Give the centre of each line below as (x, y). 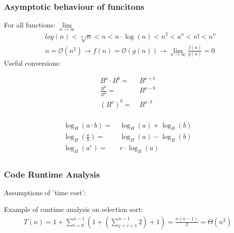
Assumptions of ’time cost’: (45, 193)
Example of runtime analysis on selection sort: (73, 209)
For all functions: (30, 25)
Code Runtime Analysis (52, 174)
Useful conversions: (32, 63)
